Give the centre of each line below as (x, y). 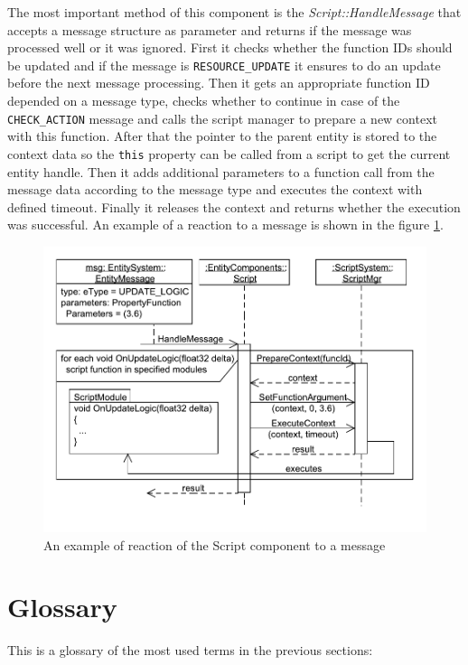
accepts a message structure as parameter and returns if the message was (210, 29)
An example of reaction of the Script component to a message (215, 544)
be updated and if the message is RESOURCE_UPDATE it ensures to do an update (224, 65)
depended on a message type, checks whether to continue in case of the (204, 101)
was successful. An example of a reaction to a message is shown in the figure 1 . (225, 225)
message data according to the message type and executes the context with (215, 189)
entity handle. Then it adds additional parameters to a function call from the (221, 171)
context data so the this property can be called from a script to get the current (229, 153)
